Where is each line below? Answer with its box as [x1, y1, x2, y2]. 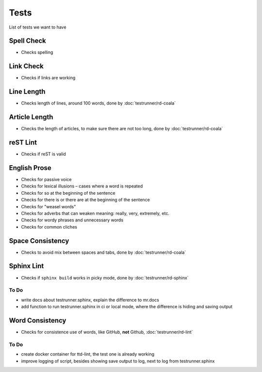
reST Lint [9, 138, 37, 146]
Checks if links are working [21, 75, 76, 81]
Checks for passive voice [21, 176, 72, 182]
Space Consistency [9, 236, 69, 245]
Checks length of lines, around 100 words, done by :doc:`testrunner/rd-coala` [21, 100, 176, 106]
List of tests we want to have [9, 24, 66, 30]
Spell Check [9, 37, 46, 45]
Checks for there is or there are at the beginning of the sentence [21, 197, 150, 203]
